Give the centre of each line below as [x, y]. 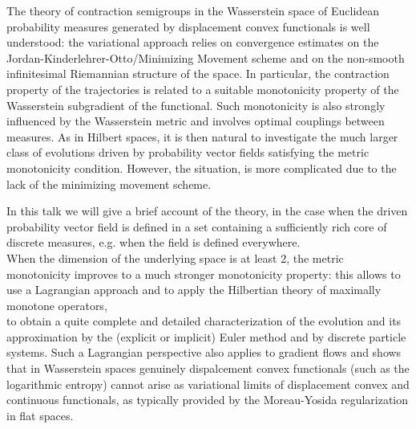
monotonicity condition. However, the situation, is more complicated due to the [202, 168]
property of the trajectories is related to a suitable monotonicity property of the [203, 89]
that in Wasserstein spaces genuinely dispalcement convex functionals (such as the [208, 368]
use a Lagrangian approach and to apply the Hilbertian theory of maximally [194, 290]
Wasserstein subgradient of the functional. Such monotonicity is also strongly [196, 105]
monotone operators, [57, 305]
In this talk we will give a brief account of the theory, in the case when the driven [207, 211]
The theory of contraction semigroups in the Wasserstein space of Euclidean [193, 10]
